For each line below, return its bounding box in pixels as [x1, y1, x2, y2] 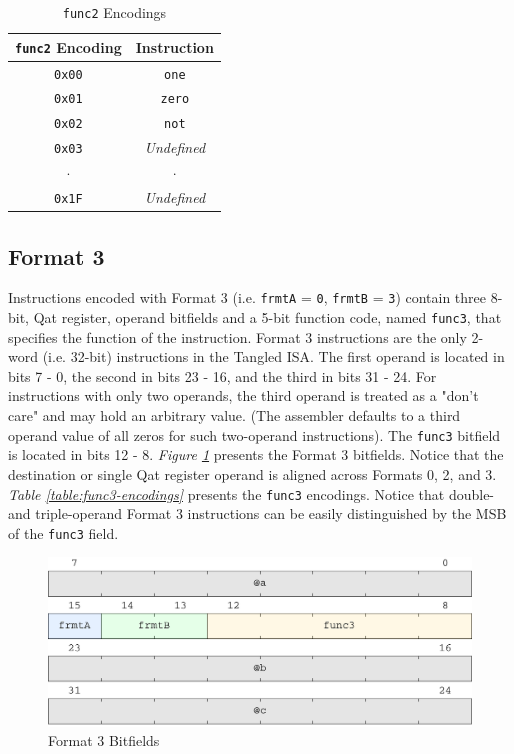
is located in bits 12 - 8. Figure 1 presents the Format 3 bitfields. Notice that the [8, 444, 504, 465]
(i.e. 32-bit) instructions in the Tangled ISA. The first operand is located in [42, 346, 505, 367]
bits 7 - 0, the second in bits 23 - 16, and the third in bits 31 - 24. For [8, 365, 437, 386]
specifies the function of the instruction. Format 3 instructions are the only [8, 326, 467, 347]
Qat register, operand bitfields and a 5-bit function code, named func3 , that [33, 307, 502, 328]
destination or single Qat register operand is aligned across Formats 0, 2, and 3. [8, 463, 497, 484]
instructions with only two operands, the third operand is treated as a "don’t [8, 385, 479, 406]
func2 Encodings [62, 2, 167, 22]
